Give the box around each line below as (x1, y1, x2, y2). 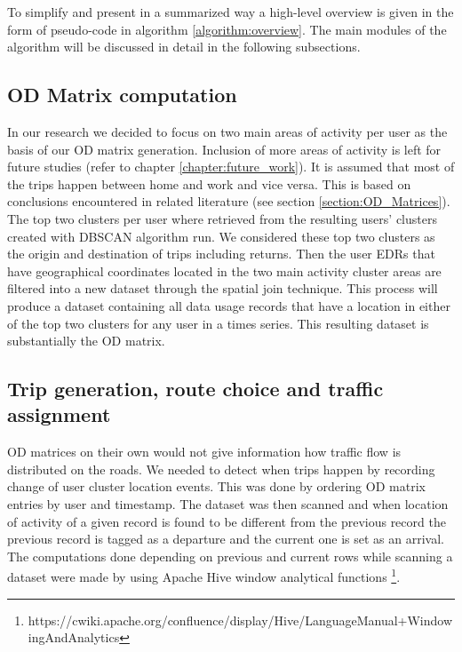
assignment (7, 401, 111, 428)
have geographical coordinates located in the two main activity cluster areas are (7, 261, 442, 280)
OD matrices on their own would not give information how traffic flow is (7, 442, 402, 461)
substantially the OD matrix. (7, 331, 165, 350)
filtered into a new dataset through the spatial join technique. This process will (7, 279, 438, 298)
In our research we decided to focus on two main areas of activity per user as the (7, 122, 448, 140)
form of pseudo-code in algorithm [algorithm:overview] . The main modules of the (7, 20, 447, 38)
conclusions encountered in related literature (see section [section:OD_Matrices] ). (7, 192, 450, 211)
